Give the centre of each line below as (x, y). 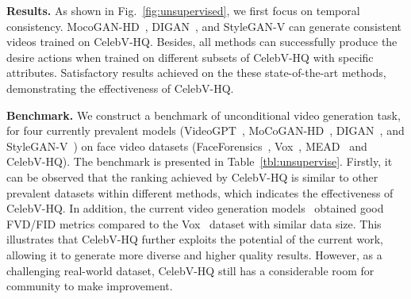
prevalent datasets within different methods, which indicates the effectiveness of (200, 192)
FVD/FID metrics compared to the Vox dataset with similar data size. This (194, 223)
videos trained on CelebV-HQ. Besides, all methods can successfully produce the (202, 42)
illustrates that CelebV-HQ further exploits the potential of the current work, (195, 239)
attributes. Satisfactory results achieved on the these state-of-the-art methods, (196, 73)
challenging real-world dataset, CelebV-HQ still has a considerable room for (190, 270)
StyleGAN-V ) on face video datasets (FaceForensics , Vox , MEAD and (187, 146)
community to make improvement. (90, 286)
